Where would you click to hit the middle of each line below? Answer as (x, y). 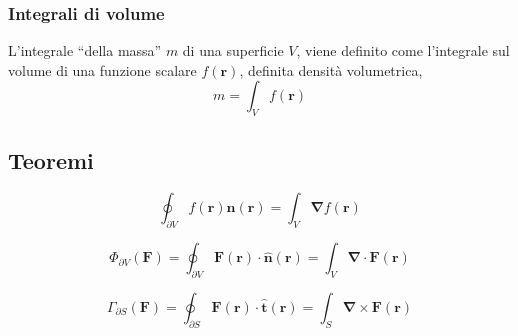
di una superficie (233, 50)
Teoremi (51, 159)
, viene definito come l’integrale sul (403, 50)
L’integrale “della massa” (85, 50)
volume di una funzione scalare (102, 69)
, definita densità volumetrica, (331, 69)
